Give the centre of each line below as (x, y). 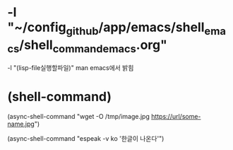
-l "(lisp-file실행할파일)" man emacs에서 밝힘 (71, 68)
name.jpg (21, 124)
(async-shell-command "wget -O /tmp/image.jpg (78, 117)
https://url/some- (176, 117)
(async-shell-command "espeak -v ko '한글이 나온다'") (86, 139)
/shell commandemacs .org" (93, 46)
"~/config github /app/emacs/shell (106, 28)
